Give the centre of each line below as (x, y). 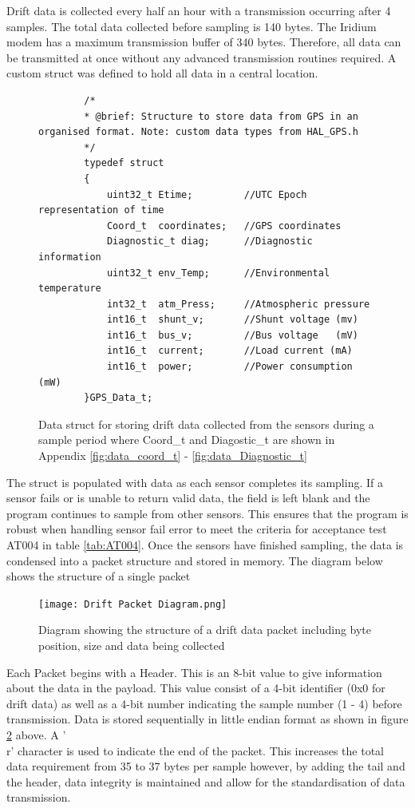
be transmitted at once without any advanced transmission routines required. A (202, 57)
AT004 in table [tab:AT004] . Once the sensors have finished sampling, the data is (205, 545)
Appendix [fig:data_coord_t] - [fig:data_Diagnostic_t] (173, 455)
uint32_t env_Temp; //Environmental (218, 273)
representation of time (101, 210)
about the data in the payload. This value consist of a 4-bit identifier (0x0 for (196, 688)
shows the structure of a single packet (99, 576)
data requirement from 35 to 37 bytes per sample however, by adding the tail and (206, 766)
